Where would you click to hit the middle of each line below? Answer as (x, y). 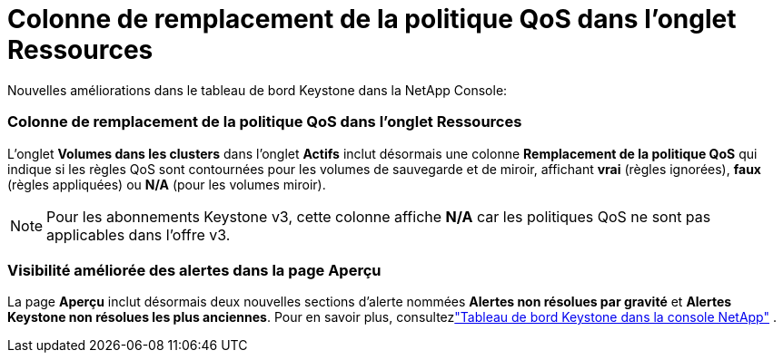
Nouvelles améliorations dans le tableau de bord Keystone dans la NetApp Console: (258, 90)
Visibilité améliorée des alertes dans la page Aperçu (194, 270)
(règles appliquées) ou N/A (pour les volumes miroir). (167, 184)
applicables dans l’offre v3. (139, 234)
